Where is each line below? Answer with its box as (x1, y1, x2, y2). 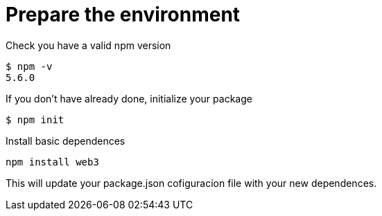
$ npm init (6, 114, 64, 125)
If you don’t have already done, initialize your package (6, 92, 252, 105)
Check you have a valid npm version (6, 39, 171, 51)
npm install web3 (6, 156, 99, 168)
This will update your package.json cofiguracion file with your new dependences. (6, 177, 377, 189)
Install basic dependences (6, 134, 125, 147)
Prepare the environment (6, 3, 241, 26)
